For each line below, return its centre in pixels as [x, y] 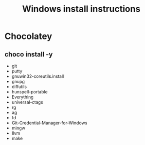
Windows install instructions [81, 9]
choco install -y [29, 54]
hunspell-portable [30, 92]
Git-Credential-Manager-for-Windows [49, 123]
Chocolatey [28, 36]
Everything [22, 97]
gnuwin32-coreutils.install [38, 76]
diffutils [19, 87]
